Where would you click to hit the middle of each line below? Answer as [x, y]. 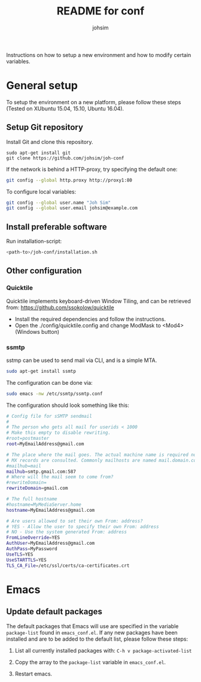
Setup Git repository [45, 127]
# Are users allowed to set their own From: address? [75, 521]
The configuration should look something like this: [68, 405]
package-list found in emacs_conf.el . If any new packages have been [92, 632]
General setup [42, 86]
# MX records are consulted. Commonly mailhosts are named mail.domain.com [103, 460]
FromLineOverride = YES [33, 538]
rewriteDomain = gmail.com [37, 488]
